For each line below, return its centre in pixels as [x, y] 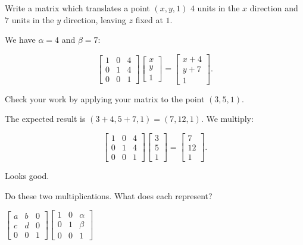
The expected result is [45, 119]
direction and [274, 8]
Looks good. [27, 176]
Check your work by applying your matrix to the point [105, 98]
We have [20, 40]
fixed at [149, 19]
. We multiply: [227, 119]
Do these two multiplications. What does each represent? [109, 195]
